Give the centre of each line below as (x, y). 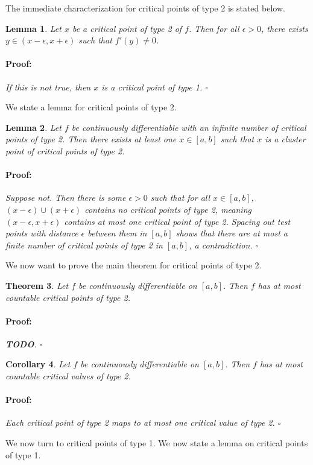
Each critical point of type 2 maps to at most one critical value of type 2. (140, 422)
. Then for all (214, 28)
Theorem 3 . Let (37, 285)
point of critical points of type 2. (65, 150)
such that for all (180, 198)
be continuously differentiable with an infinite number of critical (189, 127)
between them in (117, 233)
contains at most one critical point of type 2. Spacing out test (177, 221)
